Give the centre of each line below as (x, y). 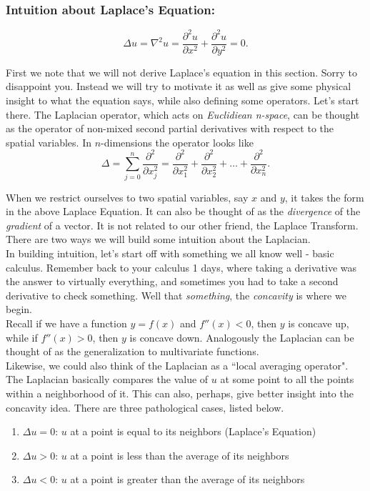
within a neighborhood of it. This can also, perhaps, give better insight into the (180, 393)
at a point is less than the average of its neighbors (180, 455)
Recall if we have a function (66, 323)
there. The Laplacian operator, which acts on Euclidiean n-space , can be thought (183, 114)
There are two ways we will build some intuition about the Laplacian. (158, 239)
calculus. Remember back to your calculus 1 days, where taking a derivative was (181, 267)
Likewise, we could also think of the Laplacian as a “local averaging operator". (177, 365)
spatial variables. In (49, 142)
